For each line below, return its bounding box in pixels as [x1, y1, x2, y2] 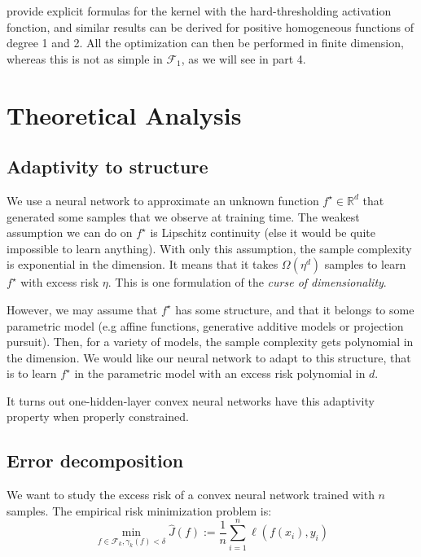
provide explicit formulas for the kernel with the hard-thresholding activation [7, 2, 392, 19]
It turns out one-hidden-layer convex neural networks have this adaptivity [7, 392, 375, 409]
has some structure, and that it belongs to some [175, 300, 414, 318]
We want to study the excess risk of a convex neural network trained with [7, 486, 375, 503]
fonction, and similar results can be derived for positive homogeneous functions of [7, 18, 414, 35]
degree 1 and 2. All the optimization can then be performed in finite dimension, [7, 34, 404, 51]
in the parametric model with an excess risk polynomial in [74, 365, 366, 382]
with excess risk [20, 274, 99, 291]
